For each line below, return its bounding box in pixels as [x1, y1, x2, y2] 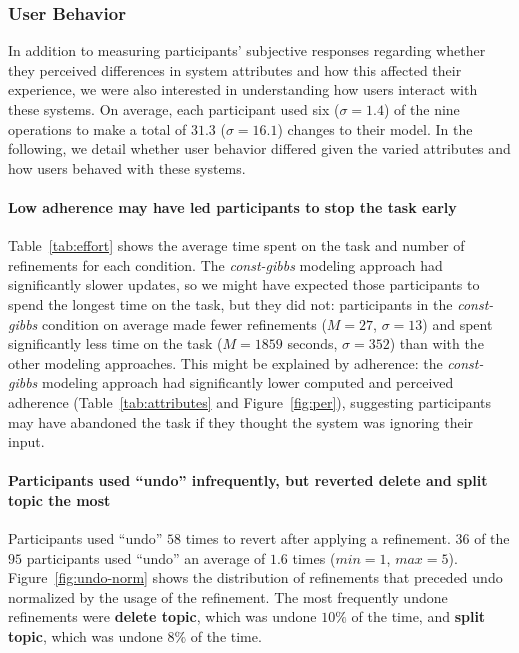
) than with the [389, 333, 484, 354]
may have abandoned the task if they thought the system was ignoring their [8, 411, 474, 432]
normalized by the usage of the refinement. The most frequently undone [8, 586, 448, 607]
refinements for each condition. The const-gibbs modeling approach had [8, 254, 443, 275]
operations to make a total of [8, 118, 187, 139]
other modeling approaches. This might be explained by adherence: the [8, 352, 443, 373]
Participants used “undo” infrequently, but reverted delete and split [8, 470, 488, 491]
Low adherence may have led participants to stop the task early [8, 196, 457, 217]
